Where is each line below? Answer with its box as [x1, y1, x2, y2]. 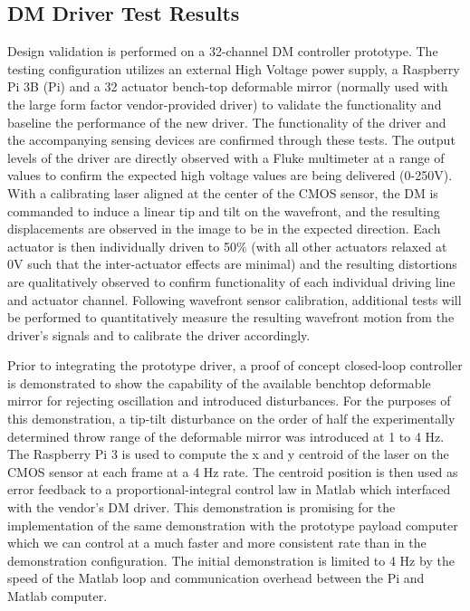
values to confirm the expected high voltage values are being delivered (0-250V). [7, 166, 453, 185]
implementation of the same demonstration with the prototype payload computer [7, 515, 458, 534]
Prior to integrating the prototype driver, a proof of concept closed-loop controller [7, 356, 463, 375]
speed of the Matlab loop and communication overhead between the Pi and [7, 568, 425, 587]
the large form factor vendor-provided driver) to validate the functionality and [7, 94, 442, 113]
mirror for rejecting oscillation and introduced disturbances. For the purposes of [7, 391, 451, 410]
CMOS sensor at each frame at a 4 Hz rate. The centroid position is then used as [7, 462, 458, 481]
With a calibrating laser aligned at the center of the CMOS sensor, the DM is [7, 183, 438, 202]
